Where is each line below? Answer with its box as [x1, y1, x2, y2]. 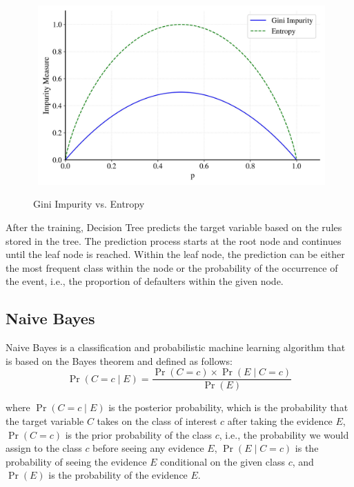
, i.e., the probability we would [219, 427, 349, 441]
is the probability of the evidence [48, 468, 188, 482]
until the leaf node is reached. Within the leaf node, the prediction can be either [6, 247, 345, 261]
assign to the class [6, 441, 82, 455]
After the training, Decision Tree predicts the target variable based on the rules [6, 220, 342, 235]
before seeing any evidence [92, 441, 204, 455]
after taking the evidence [227, 414, 333, 428]
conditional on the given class [160, 454, 285, 468]
